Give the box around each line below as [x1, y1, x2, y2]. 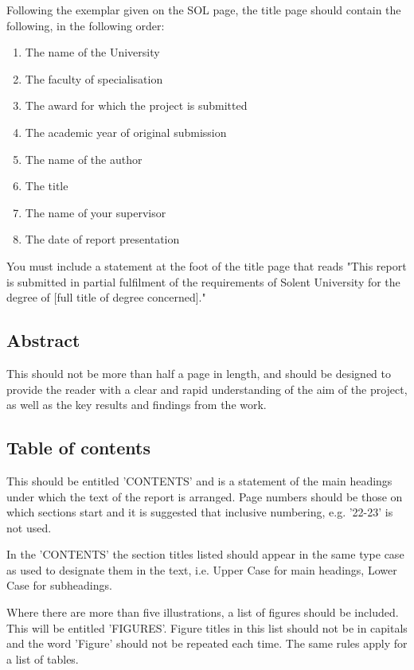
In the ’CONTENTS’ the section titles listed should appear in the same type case [6, 546, 404, 563]
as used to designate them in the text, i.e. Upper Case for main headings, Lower [6, 561, 397, 578]
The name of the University [25, 44, 160, 60]
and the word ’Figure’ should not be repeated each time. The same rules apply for [6, 635, 408, 652]
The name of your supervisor [25, 204, 166, 220]
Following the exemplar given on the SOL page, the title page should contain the [6, 2, 401, 18]
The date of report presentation [25, 231, 180, 247]
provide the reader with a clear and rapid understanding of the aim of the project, [6, 380, 408, 397]
